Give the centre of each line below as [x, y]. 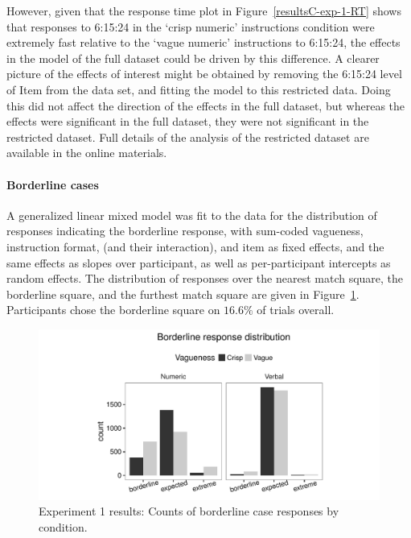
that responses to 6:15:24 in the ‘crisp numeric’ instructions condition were [191, 26]
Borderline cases [53, 184]
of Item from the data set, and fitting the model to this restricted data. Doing [199, 89]
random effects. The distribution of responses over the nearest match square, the [205, 278]
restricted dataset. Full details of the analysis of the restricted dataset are [188, 137]
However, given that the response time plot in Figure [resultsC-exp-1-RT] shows [204, 10]
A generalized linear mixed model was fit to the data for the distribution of [192, 215]
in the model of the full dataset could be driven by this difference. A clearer [193, 58]
